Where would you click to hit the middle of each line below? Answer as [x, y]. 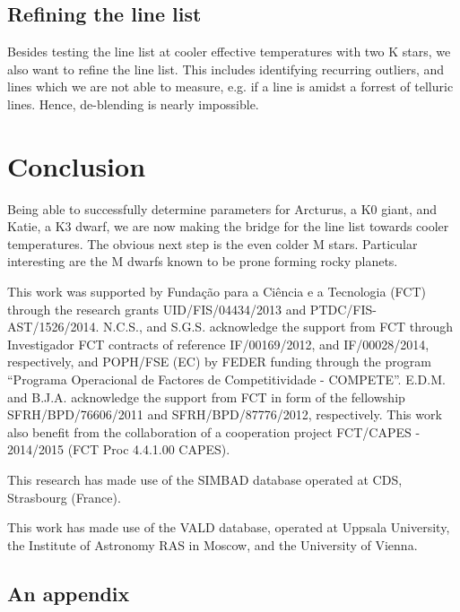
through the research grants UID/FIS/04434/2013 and [157, 309]
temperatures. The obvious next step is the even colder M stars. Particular [213, 243]
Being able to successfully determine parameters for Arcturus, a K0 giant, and [222, 208]
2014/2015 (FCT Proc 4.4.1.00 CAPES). [119, 449]
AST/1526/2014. [53, 327]
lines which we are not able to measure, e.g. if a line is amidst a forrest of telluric [230, 86]
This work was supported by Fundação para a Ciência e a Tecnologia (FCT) [217, 292]
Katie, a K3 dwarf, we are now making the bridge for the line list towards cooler [228, 226]
